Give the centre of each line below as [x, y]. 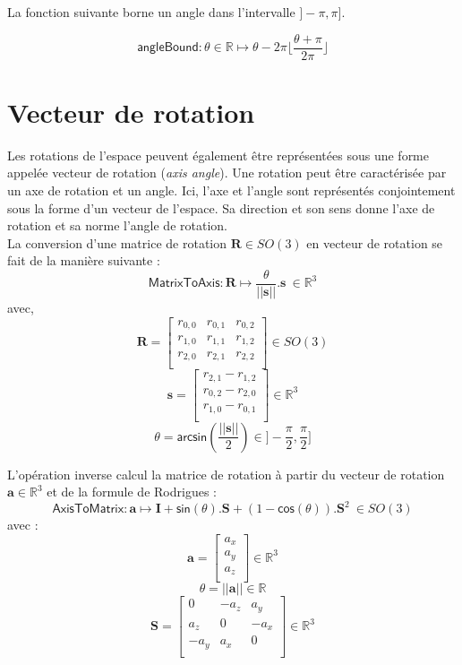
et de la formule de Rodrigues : [132, 492]
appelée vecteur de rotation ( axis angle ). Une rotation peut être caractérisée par [227, 173]
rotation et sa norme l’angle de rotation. [117, 225]
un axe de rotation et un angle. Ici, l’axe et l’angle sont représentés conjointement [231, 190]
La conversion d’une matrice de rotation [117, 242]
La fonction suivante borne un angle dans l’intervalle [151, 12]
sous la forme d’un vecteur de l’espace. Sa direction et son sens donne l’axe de [221, 207]
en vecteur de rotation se [375, 242]
